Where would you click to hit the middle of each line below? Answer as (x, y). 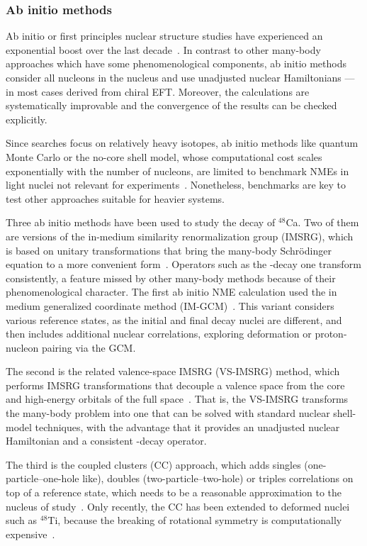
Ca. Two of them (322, 222)
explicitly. (27, 119)
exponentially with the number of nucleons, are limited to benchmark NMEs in (177, 171)
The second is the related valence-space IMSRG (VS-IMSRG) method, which (173, 371)
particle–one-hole (43, 478)
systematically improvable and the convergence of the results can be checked (171, 105)
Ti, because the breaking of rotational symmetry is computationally (195, 520)
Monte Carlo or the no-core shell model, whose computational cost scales (164, 156)
